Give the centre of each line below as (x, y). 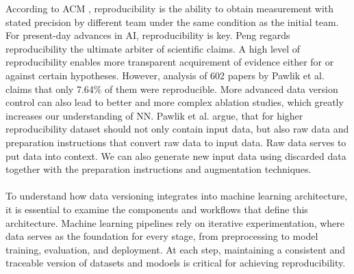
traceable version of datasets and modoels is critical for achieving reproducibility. (176, 263)
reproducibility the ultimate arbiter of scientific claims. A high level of (153, 48)
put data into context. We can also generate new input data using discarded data (176, 155)
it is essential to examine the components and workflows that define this (157, 209)
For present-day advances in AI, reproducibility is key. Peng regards (148, 35)
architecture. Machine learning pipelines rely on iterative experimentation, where (175, 222)
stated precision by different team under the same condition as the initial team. (172, 22)
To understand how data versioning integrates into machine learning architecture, (177, 196)
